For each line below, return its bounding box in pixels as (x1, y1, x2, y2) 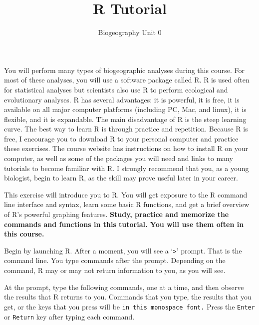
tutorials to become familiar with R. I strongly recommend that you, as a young (4, 162, 249, 173)
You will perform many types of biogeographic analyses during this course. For (4, 64, 245, 75)
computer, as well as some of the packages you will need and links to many (4, 153, 233, 163)
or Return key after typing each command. (4, 311, 135, 321)
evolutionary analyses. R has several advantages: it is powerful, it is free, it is (4, 94, 240, 104)
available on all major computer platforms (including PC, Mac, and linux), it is (4, 104, 247, 114)
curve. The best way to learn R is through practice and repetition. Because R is (4, 123, 248, 134)
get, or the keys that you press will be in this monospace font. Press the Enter (4, 301, 255, 311)
